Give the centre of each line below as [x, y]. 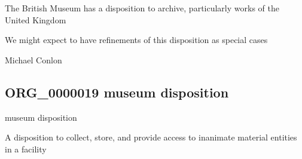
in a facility [26, 149]
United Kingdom [36, 19]
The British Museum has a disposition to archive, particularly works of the [142, 8]
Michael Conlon [33, 59]
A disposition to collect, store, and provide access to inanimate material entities [151, 137]
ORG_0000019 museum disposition [117, 92]
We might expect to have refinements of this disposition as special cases [136, 40]
